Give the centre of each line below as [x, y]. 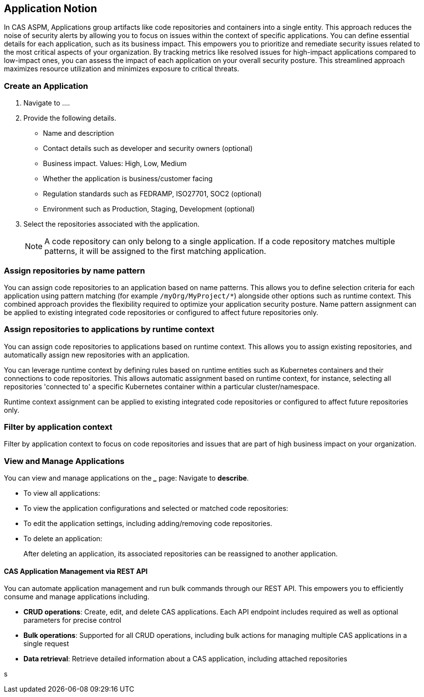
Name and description [79, 133]
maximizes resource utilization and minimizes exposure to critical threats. [122, 69]
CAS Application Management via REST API [76, 571]
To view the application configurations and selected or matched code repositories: [156, 508]
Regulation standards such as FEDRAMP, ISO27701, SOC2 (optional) [152, 194]
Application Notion [50, 9]
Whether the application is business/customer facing [128, 179]
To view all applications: [62, 493]
